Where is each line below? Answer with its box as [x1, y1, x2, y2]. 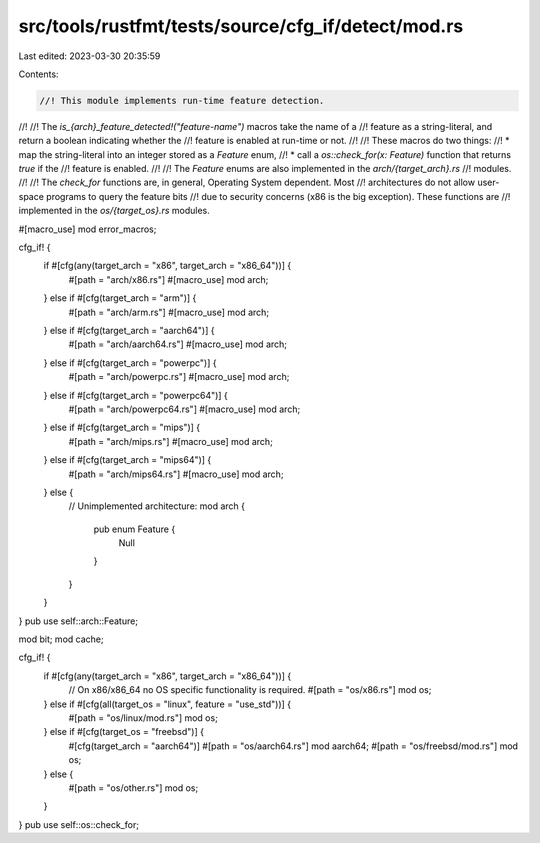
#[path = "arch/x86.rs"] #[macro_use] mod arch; [68, 273, 269, 285]
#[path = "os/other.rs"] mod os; [68, 781, 199, 794]
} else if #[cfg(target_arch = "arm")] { [43, 292, 197, 304]
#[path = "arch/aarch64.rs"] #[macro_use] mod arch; [68, 338, 288, 350]
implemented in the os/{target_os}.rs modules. [18, 205, 210, 217]
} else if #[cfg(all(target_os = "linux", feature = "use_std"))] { [43, 698, 292, 710]
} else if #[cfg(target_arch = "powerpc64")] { [43, 389, 229, 401]
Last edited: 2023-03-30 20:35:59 [18, 50, 161, 62]
